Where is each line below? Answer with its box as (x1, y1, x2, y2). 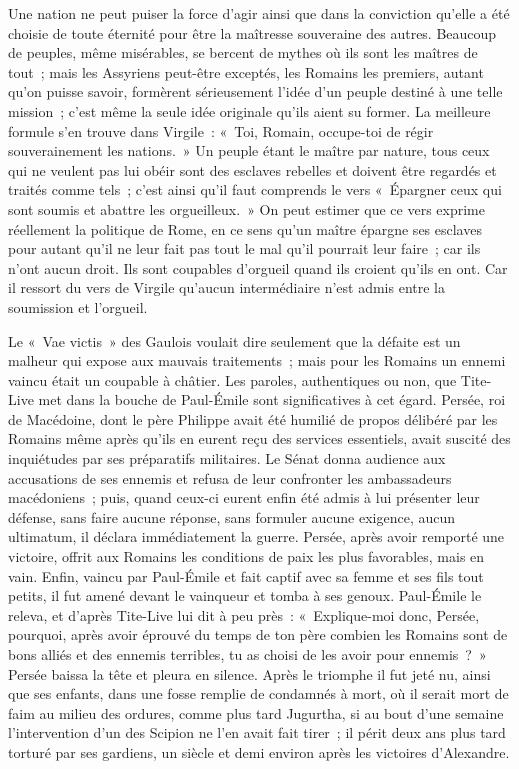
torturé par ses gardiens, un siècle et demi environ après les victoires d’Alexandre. (8, 741, 510, 762)
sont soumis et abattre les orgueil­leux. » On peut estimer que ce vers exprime (8, 198, 485, 219)
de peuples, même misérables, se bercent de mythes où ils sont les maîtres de (8, 42, 478, 63)
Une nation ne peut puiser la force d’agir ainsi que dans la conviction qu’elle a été (8, 3, 510, 23)
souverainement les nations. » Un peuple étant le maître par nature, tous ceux (8, 140, 490, 161)
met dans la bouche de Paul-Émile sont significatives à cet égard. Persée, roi (38, 389, 506, 410)
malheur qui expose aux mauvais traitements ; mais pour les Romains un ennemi (8, 350, 506, 371)
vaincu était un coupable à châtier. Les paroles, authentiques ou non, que (8, 369, 457, 390)
